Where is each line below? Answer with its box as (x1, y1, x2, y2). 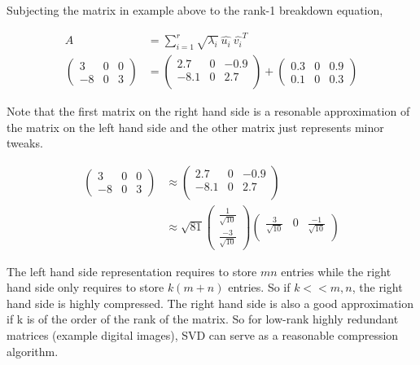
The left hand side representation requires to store (7, 262, 257, 279)
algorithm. (7, 342, 59, 359)
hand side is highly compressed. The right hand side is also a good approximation (7, 294, 414, 311)
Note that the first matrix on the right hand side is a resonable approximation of (7, 103, 410, 120)
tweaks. (7, 134, 43, 152)
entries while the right (281, 262, 392, 279)
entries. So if (228, 279, 291, 296)
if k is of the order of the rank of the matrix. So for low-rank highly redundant (7, 310, 399, 328)
